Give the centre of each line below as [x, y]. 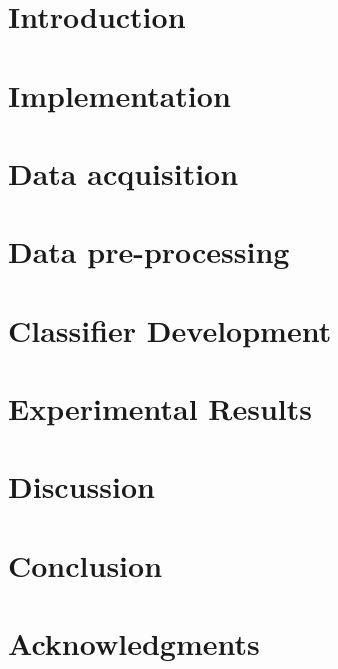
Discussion [81, 486]
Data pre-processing [149, 251]
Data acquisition [123, 172]
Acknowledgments [134, 643]
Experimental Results [160, 408]
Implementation [119, 94]
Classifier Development [170, 329]
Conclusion [85, 564]
